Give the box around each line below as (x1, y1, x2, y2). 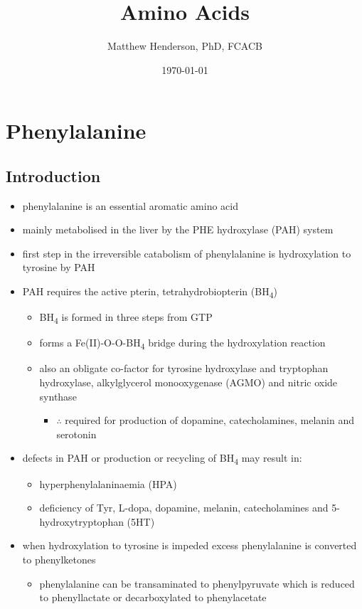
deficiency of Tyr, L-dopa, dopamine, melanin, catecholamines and (39, 500, 329, 515)
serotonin (56, 426, 97, 441)
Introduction (6, 164, 101, 186)
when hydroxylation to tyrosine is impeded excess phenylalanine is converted (22, 538, 357, 553)
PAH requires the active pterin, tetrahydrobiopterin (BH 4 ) (22, 284, 277, 300)
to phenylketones (22, 551, 96, 566)
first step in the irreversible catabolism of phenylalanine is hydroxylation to (22, 245, 351, 260)
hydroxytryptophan (39, 514, 124, 529)
